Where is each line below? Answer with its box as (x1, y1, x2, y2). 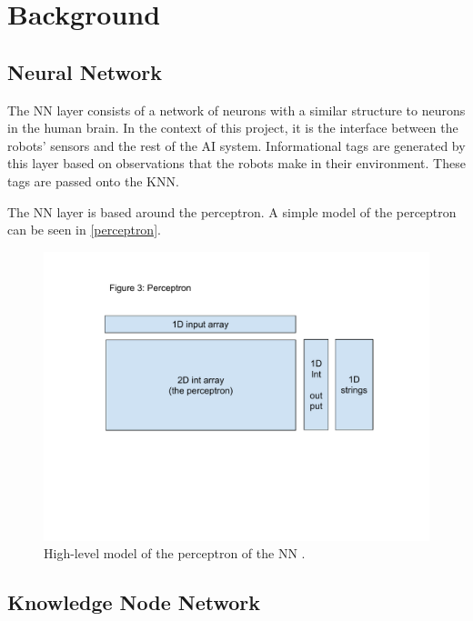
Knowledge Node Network (7, 588, 260, 616)
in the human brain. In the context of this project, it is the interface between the (7, 118, 458, 137)
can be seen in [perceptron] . (7, 220, 161, 239)
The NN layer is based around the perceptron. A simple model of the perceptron (7, 202, 457, 221)
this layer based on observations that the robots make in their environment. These (7, 154, 466, 173)
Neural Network (7, 57, 163, 85)
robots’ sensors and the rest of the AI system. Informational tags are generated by (7, 135, 466, 155)
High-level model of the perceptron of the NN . (44, 544, 306, 563)
